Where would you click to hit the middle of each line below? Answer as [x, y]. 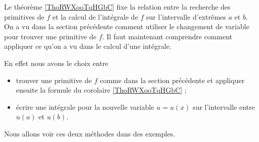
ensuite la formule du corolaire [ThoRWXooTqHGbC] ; [101, 90]
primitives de [24, 16]
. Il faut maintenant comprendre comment [167, 36]
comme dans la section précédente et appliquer [172, 80]
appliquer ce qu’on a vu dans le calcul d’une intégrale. [88, 46]
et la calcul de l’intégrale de [95, 16]
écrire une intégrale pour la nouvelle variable [85, 106]
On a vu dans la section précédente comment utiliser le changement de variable [127, 26]
